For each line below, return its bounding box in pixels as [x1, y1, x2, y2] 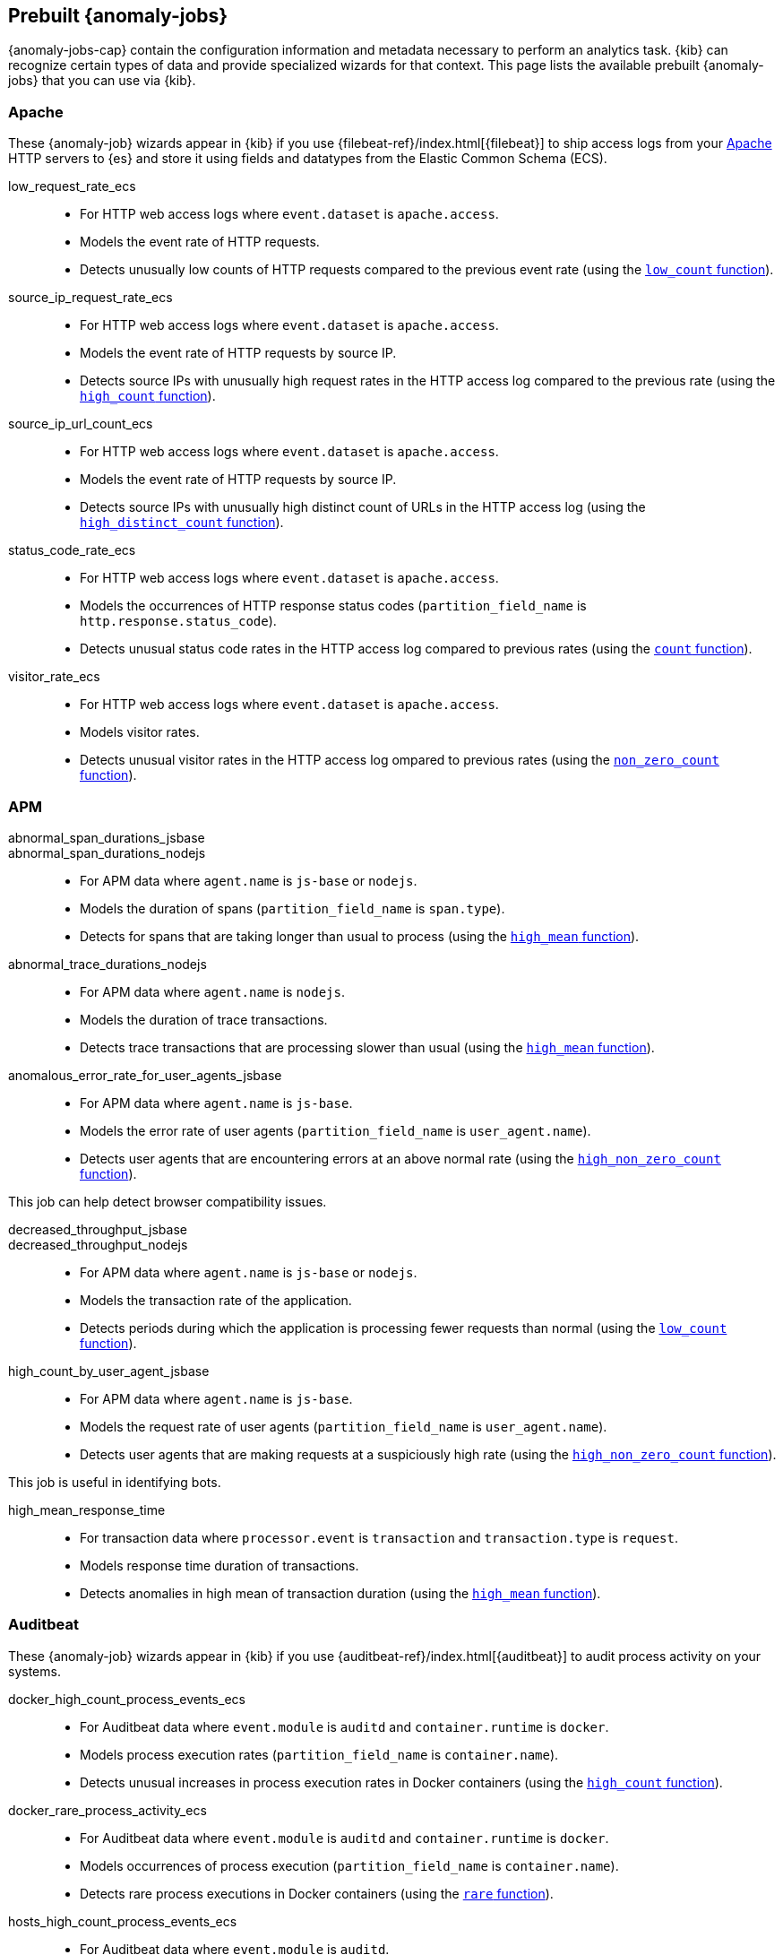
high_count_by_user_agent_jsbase [8, 1362, 210, 1379]
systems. [8, 1663, 61, 1679]
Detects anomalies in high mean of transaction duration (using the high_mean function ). [80, 1585, 601, 1601]
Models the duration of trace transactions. [80, 1011, 328, 1027]
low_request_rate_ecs [8, 178, 136, 195]
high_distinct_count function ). [80, 515, 284, 531]
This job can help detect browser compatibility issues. [8, 1193, 327, 1209]
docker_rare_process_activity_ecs [8, 1802, 207, 1818]
